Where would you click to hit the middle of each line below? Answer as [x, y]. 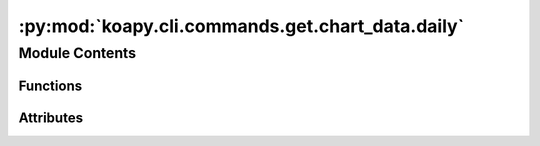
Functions [50, 85]
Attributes [51, 117]
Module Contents [77, 53]
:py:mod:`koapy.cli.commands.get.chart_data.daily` [241, 26]
